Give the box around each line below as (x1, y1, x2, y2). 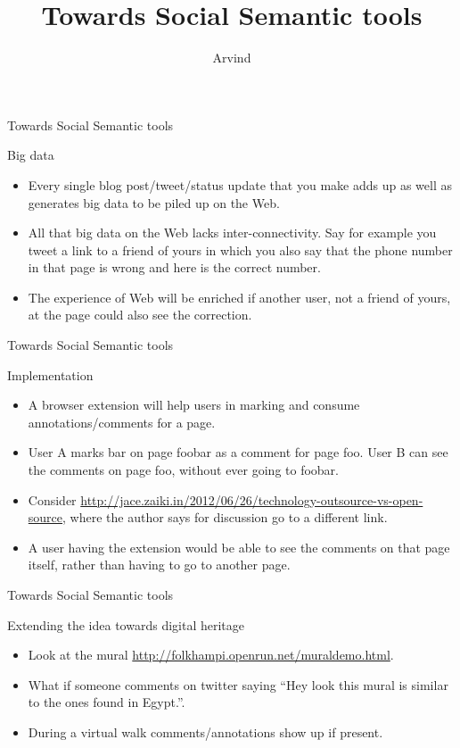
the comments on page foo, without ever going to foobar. (28, 461, 340, 479)
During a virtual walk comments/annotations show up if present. (28, 722, 383, 741)
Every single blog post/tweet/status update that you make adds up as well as (28, 175, 452, 194)
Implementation (7, 365, 94, 384)
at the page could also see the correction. (28, 305, 252, 324)
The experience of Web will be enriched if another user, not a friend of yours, (28, 287, 451, 306)
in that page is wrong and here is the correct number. (28, 258, 321, 277)
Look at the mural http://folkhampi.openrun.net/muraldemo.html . (28, 645, 394, 664)
